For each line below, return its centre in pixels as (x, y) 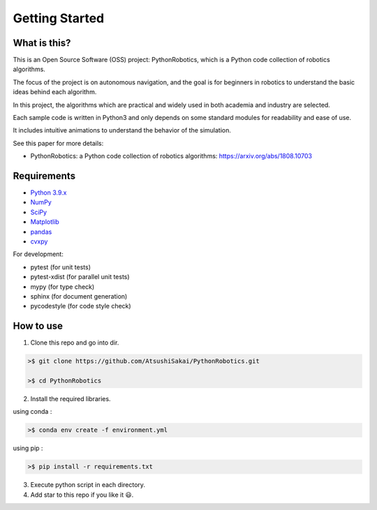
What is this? (42, 43)
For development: (38, 254)
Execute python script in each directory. (88, 485)
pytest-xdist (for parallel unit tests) (80, 277)
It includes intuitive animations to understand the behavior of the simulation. (122, 130)
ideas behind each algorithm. (55, 92)
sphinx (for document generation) (79, 296)
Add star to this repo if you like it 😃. (82, 495)
